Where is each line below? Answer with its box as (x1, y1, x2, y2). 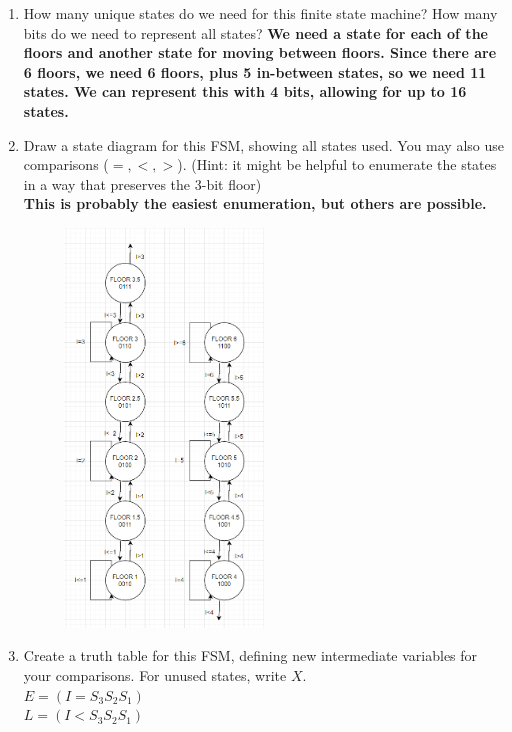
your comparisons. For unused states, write (23, 664, 287, 685)
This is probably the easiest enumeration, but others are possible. (23, 193, 487, 214)
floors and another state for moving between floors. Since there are (23, 42, 497, 63)
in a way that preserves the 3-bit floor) (23, 173, 262, 194)
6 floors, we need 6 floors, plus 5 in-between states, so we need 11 (23, 61, 487, 82)
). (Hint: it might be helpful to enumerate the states (177, 154, 497, 175)
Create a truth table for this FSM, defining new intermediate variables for (23, 645, 478, 666)
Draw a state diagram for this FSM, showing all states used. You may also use (23, 134, 504, 155)
